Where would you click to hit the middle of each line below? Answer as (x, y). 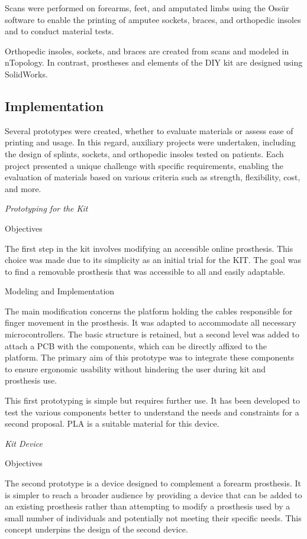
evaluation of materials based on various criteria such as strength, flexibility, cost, (153, 177)
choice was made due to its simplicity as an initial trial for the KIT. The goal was (153, 260)
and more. (23, 188)
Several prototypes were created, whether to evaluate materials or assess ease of (149, 130)
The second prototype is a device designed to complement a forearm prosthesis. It (153, 483)
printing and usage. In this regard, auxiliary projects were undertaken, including (150, 142)
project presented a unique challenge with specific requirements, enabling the (144, 165)
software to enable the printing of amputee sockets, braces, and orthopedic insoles (153, 19)
